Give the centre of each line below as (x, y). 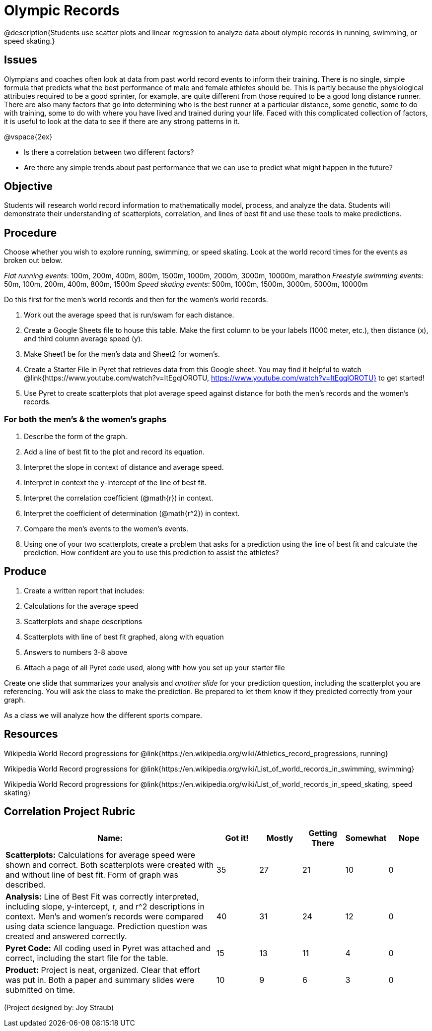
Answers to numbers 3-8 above (76, 652)
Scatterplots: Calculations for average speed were (101, 855)
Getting (323, 833)
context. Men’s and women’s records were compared (105, 916)
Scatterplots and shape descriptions (83, 621)
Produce (25, 572)
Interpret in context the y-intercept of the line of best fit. (115, 483)
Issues (21, 60)
